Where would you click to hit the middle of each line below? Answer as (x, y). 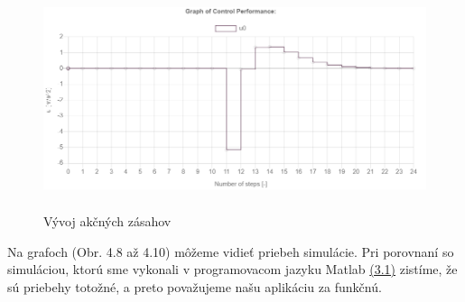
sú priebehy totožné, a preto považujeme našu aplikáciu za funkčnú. (195, 287)
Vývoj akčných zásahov (107, 221)
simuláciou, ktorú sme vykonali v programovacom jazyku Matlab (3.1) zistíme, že (232, 269)
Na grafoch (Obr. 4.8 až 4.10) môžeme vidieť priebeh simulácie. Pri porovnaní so (231, 251)
